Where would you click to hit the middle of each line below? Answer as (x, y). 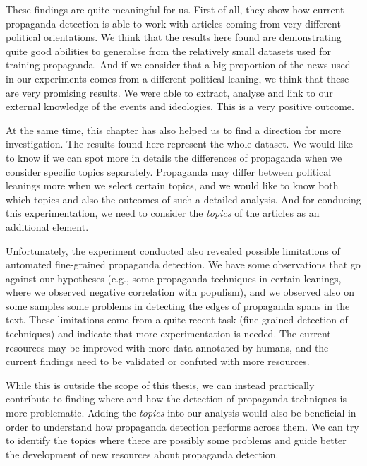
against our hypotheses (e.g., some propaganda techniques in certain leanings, (174, 278)
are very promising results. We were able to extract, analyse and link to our (169, 92)
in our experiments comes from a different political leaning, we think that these (178, 78)
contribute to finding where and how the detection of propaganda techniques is (176, 399)
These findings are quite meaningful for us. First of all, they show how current (175, 9)
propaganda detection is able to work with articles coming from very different (173, 23)
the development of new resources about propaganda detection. (142, 454)
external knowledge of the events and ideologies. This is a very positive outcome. (180, 106)
